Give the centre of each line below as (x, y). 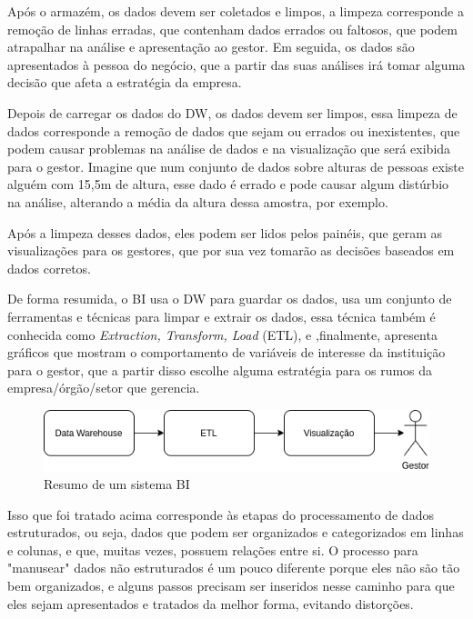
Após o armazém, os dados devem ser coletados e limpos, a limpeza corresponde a (236, 11)
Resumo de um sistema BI (117, 484)
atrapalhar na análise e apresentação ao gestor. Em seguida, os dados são (211, 47)
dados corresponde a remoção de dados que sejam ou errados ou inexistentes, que (234, 130)
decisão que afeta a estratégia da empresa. (125, 82)
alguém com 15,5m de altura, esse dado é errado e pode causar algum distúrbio (228, 184)
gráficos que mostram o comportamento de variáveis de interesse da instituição (226, 352)
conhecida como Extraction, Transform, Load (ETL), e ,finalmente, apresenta (222, 334)
